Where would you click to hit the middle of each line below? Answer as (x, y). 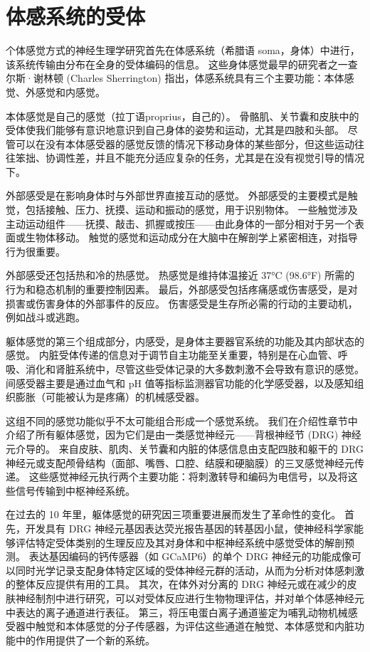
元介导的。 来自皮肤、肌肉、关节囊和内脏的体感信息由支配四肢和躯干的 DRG (185, 448)
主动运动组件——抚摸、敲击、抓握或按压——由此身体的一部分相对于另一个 (180, 223)
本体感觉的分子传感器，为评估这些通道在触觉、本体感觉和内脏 (210, 626)
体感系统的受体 (76, 16)
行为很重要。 (36, 251)
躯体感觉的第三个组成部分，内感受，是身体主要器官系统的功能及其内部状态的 (185, 341)
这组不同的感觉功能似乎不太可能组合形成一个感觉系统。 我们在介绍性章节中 (182, 420)
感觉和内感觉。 (70, 91)
